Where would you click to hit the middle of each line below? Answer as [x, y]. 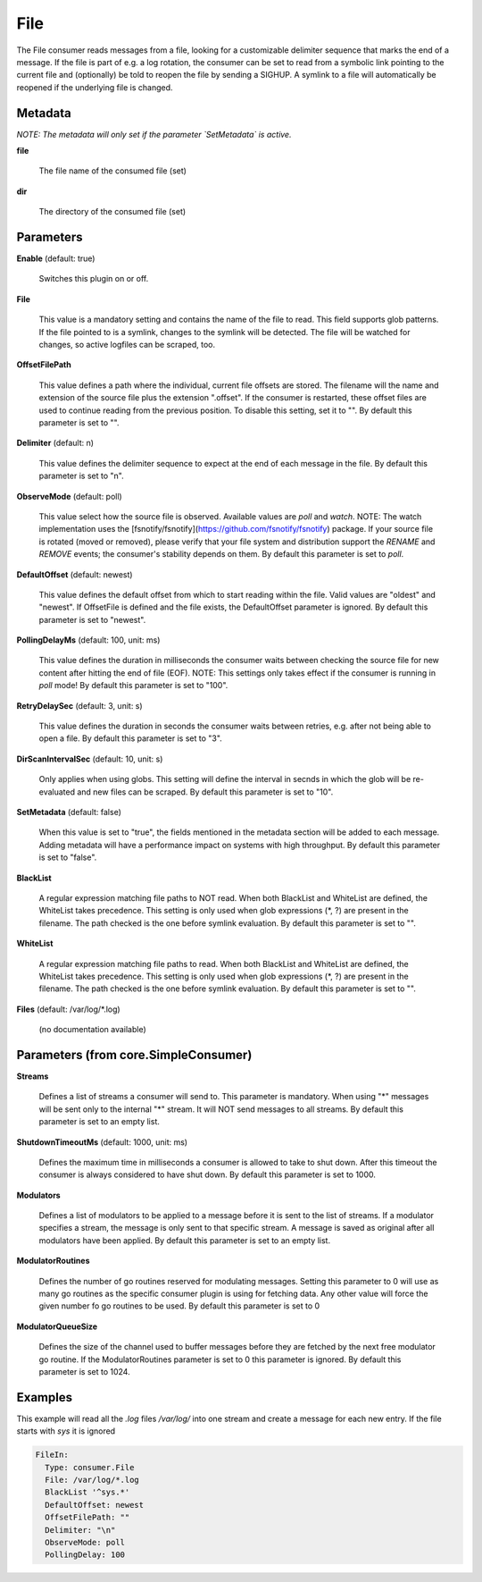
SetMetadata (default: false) [69, 812]
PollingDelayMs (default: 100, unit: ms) [88, 640]
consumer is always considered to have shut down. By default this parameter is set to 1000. [208, 1174]
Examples [45, 1397]
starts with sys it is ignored [66, 1431]
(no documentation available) [92, 1030]
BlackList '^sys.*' [87, 1492]
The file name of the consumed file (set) [113, 171]
